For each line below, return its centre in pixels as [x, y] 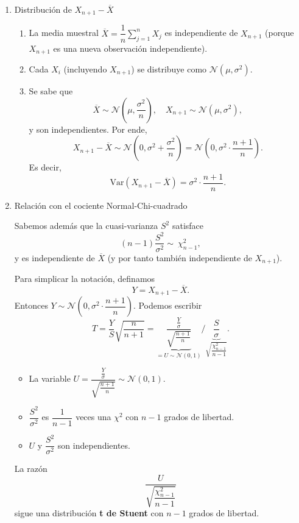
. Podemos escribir [167, 305]
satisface [188, 226]
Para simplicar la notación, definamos [85, 279]
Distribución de [43, 9]
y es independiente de [55, 257]
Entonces [31, 305]
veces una [93, 417]
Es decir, [45, 167]
